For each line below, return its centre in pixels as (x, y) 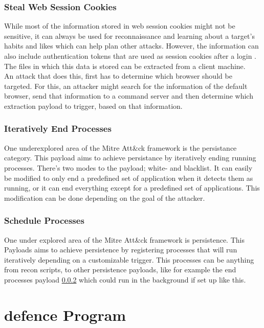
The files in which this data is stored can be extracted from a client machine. (125, 66)
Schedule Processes (44, 220)
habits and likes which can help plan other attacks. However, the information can (131, 46)
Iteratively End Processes (58, 128)
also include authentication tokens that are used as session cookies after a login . (130, 56)
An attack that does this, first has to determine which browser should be (118, 76)
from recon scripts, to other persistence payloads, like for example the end (120, 270)
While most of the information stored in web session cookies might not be (120, 26)
